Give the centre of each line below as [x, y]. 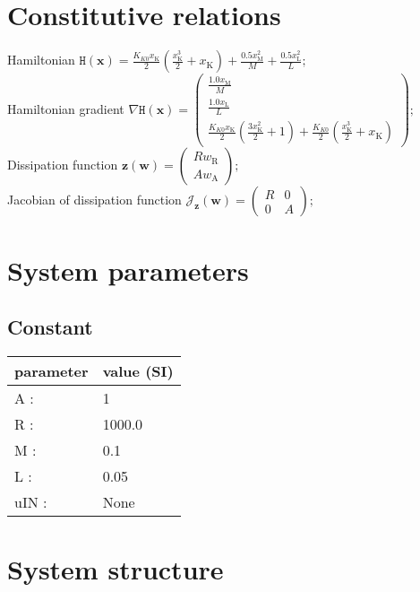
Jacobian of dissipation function [94, 200]
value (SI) [138, 370]
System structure [116, 569]
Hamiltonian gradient [66, 108]
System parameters [128, 270]
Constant [50, 327]
